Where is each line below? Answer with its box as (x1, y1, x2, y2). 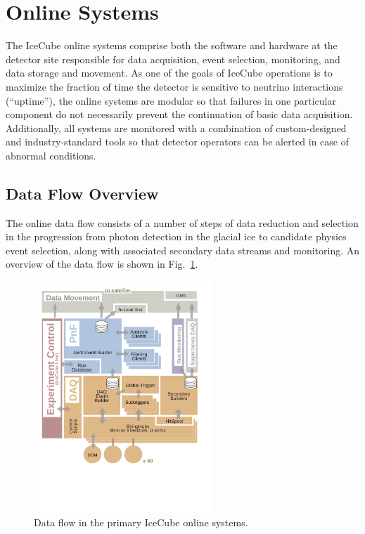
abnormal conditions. (6, 148, 96, 162)
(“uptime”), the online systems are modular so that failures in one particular (6, 93, 336, 108)
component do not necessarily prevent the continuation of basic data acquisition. (6, 107, 353, 122)
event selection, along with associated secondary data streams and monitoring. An (6, 242, 360, 257)
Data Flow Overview (6, 182, 159, 204)
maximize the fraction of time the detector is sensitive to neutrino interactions (6, 79, 343, 93)
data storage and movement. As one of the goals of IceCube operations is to (6, 65, 333, 80)
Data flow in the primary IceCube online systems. (34, 514, 248, 529)
